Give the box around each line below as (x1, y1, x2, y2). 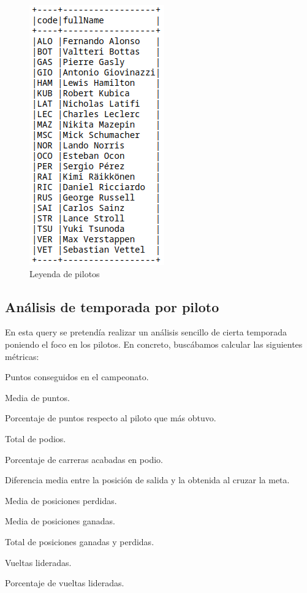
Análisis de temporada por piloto (5, 297, 219, 316)
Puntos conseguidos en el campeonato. (5, 370, 149, 383)
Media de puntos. (5, 391, 70, 404)
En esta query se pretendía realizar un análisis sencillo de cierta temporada (5, 326, 287, 339)
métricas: (5, 350, 39, 362)
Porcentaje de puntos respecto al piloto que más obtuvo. (5, 411, 216, 424)
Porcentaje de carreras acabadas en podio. (5, 453, 163, 465)
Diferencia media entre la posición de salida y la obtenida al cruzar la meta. (5, 473, 290, 486)
